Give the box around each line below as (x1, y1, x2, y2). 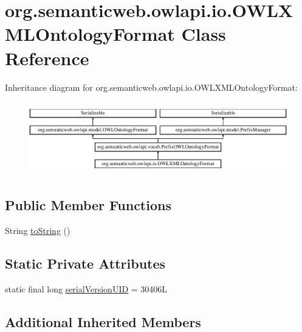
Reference (5, 45, 89, 70)
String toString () (5, 224, 70, 237)
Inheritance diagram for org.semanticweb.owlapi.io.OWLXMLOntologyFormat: (5, 80, 298, 93)
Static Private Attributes (5, 254, 166, 273)
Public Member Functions (5, 196, 171, 214)
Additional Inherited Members (5, 312, 201, 331)
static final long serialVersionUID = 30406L (5, 282, 168, 295)
